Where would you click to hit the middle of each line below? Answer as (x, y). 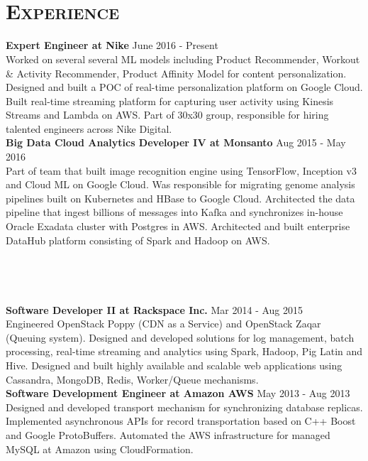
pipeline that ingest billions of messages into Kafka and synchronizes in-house (174, 212)
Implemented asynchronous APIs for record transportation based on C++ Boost (181, 421)
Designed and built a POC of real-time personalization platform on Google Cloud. (184, 87)
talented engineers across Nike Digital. (89, 128)
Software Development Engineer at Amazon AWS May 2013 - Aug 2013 (178, 393)
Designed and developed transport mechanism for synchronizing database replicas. (184, 407)
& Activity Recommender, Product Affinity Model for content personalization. (176, 73)
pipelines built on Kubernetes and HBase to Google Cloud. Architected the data (180, 198)
